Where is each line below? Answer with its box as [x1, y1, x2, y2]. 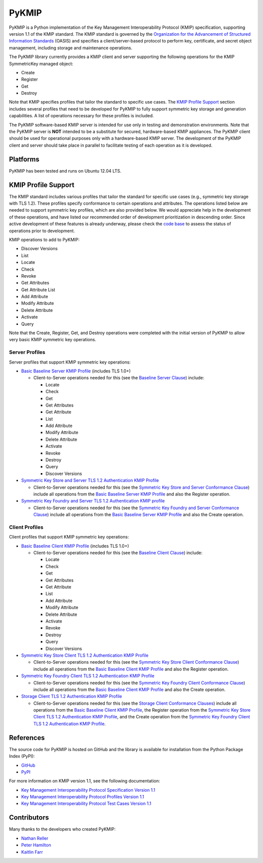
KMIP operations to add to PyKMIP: [9, 237, 80, 242]
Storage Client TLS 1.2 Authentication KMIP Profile [21, 693, 122, 699]
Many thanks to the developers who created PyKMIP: [9, 826, 116, 832]
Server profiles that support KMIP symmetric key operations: [9, 359, 131, 365]
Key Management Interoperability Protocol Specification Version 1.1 [21, 787, 155, 793]
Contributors [9, 814, 49, 822]
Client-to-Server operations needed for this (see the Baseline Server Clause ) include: [33, 375, 205, 381]
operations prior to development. [9, 228, 75, 234]
